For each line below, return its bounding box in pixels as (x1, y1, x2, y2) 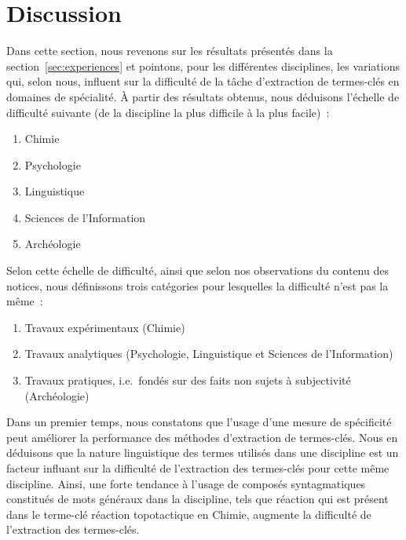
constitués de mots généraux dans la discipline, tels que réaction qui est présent (6, 491, 389, 507)
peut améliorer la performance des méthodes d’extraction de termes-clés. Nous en (6, 429, 398, 445)
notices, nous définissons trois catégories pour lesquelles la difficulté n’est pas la (6, 277, 389, 294)
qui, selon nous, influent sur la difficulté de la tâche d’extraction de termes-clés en (6, 73, 400, 89)
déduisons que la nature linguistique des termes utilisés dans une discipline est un (6, 444, 399, 461)
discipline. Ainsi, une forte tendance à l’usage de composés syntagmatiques (6, 475, 366, 491)
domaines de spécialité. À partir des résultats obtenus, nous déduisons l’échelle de (6, 88, 400, 104)
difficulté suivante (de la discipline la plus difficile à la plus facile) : (6, 104, 330, 120)
